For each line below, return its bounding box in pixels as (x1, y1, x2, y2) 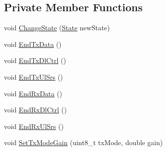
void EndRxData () (4, 88, 62, 98)
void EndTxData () (4, 39, 62, 49)
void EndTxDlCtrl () (4, 55, 66, 65)
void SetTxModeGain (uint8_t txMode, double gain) (4, 137, 163, 148)
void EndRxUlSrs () (4, 121, 64, 131)
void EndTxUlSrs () (4, 71, 63, 82)
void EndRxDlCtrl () (4, 105, 67, 115)
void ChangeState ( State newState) (4, 22, 110, 33)
